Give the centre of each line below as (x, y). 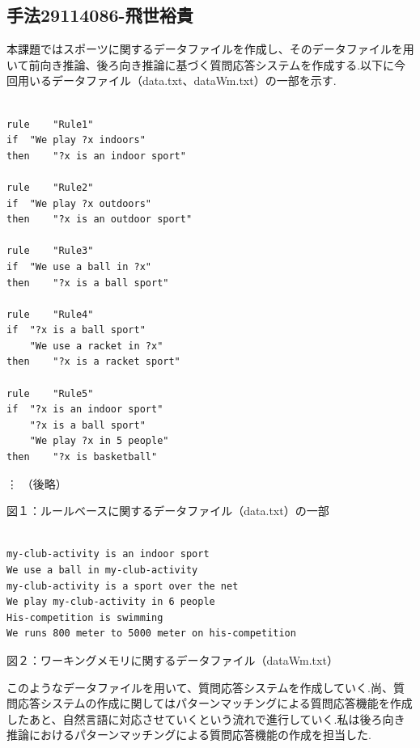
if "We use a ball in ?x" (79, 266)
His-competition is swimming (85, 617)
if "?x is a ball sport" (76, 330)
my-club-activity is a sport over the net (123, 586)
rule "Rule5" (50, 393)
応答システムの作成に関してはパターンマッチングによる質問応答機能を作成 (215, 703)
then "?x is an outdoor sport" (100, 220)
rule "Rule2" (50, 187)
